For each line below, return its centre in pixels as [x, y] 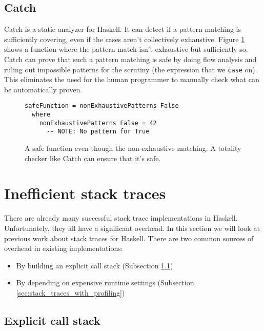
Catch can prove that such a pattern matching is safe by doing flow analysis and [130, 59]
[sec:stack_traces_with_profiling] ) [70, 292]
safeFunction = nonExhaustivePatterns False [102, 106]
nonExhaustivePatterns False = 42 [98, 123]
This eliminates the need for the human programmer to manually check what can [132, 79]
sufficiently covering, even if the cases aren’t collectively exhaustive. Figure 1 [125, 39]
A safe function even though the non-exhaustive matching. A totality [133, 148]
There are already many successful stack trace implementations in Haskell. [121, 218]
